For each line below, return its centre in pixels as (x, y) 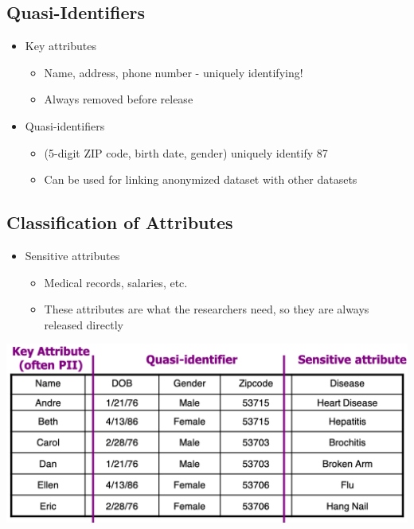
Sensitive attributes (72, 255)
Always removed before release (119, 99)
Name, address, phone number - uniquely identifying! (174, 72)
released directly (84, 324)
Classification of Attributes (120, 222)
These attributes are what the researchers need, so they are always (207, 309)
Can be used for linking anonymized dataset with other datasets (201, 179)
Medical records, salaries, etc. (116, 282)
